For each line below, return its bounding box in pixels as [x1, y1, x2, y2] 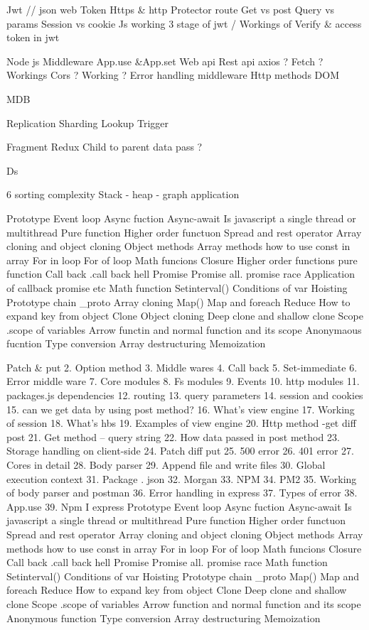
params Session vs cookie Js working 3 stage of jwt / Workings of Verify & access [6, 16, 362, 31]
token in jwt [6, 30, 60, 45]
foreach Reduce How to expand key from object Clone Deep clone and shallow [6, 582, 347, 597]
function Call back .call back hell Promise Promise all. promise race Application [6, 266, 355, 281]
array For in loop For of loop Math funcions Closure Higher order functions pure [6, 252, 358, 267]
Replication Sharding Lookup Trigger [6, 115, 169, 130]
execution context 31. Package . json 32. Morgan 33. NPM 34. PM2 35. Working [6, 471, 357, 486]
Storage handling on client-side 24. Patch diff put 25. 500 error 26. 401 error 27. [6, 443, 355, 458]
